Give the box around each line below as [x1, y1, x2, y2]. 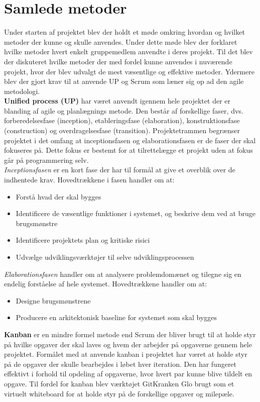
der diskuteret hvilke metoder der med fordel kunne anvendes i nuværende [4, 56, 232, 66]
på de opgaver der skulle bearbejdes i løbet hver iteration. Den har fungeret [4, 358, 237, 369]
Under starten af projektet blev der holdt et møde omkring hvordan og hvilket [4, 27, 245, 37]
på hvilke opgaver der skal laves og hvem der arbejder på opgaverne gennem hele [4, 339, 252, 349]
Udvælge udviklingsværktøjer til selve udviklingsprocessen [16, 252, 194, 262]
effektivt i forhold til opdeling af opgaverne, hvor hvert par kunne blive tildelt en [4, 368, 252, 379]
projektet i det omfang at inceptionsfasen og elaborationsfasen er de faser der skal [4, 135, 256, 145]
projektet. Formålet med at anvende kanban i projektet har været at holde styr [4, 349, 247, 359]
